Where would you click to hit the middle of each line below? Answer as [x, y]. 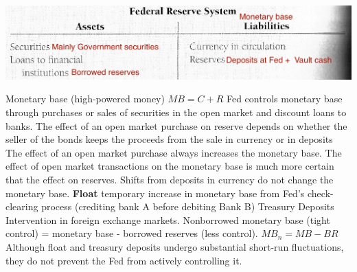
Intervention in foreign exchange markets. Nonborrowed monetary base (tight [168, 219]
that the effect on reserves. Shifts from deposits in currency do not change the [170, 179]
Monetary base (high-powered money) [85, 99]
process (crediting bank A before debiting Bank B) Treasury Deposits [188, 206]
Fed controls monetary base [284, 99]
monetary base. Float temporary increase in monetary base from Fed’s [155, 193]
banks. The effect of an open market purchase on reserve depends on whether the [176, 125]
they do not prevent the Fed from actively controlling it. [124, 260]
